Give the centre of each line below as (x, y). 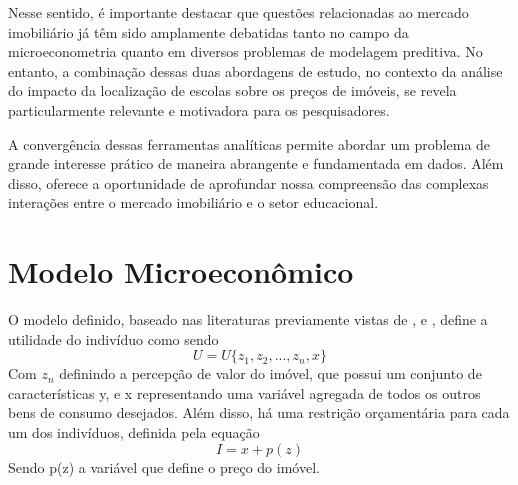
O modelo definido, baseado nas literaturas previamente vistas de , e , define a (248, 319)
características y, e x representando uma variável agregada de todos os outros (244, 392)
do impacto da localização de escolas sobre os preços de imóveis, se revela (232, 90)
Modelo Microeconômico (181, 271)
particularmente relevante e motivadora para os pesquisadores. (199, 109)
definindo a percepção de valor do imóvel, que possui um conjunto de (270, 373)
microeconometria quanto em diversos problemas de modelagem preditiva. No (245, 51)
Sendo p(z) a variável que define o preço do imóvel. (164, 466)
